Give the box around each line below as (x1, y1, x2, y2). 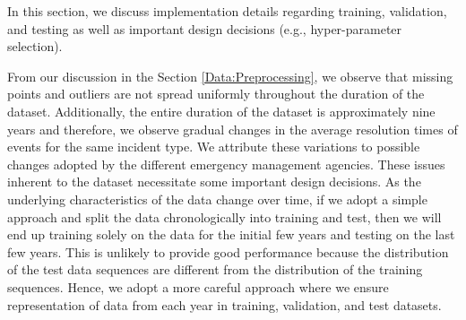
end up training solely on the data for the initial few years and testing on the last (7, 225, 455, 244)
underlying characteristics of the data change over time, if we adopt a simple (7, 189, 427, 208)
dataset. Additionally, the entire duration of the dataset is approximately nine (7, 101, 436, 120)
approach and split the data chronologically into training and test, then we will (7, 207, 442, 226)
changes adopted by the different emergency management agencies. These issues (7, 154, 445, 173)
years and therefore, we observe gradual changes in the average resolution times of (7, 119, 458, 138)
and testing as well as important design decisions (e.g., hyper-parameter (7, 19, 402, 38)
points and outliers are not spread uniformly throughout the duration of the (7, 84, 425, 103)
